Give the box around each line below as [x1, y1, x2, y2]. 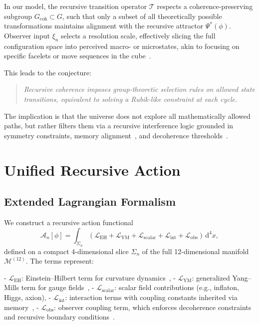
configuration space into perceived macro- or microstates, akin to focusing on [4, 40, 240, 51]
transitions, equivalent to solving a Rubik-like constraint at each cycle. [23, 93, 238, 104]
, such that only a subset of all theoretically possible [62, 10, 222, 21]
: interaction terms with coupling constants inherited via [65, 292, 238, 303]
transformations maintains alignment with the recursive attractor [4, 20, 204, 31]
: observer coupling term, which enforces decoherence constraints [54, 302, 252, 312]
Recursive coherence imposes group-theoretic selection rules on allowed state [23, 84, 255, 94]
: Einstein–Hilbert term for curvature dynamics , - [21, 272, 176, 283]
